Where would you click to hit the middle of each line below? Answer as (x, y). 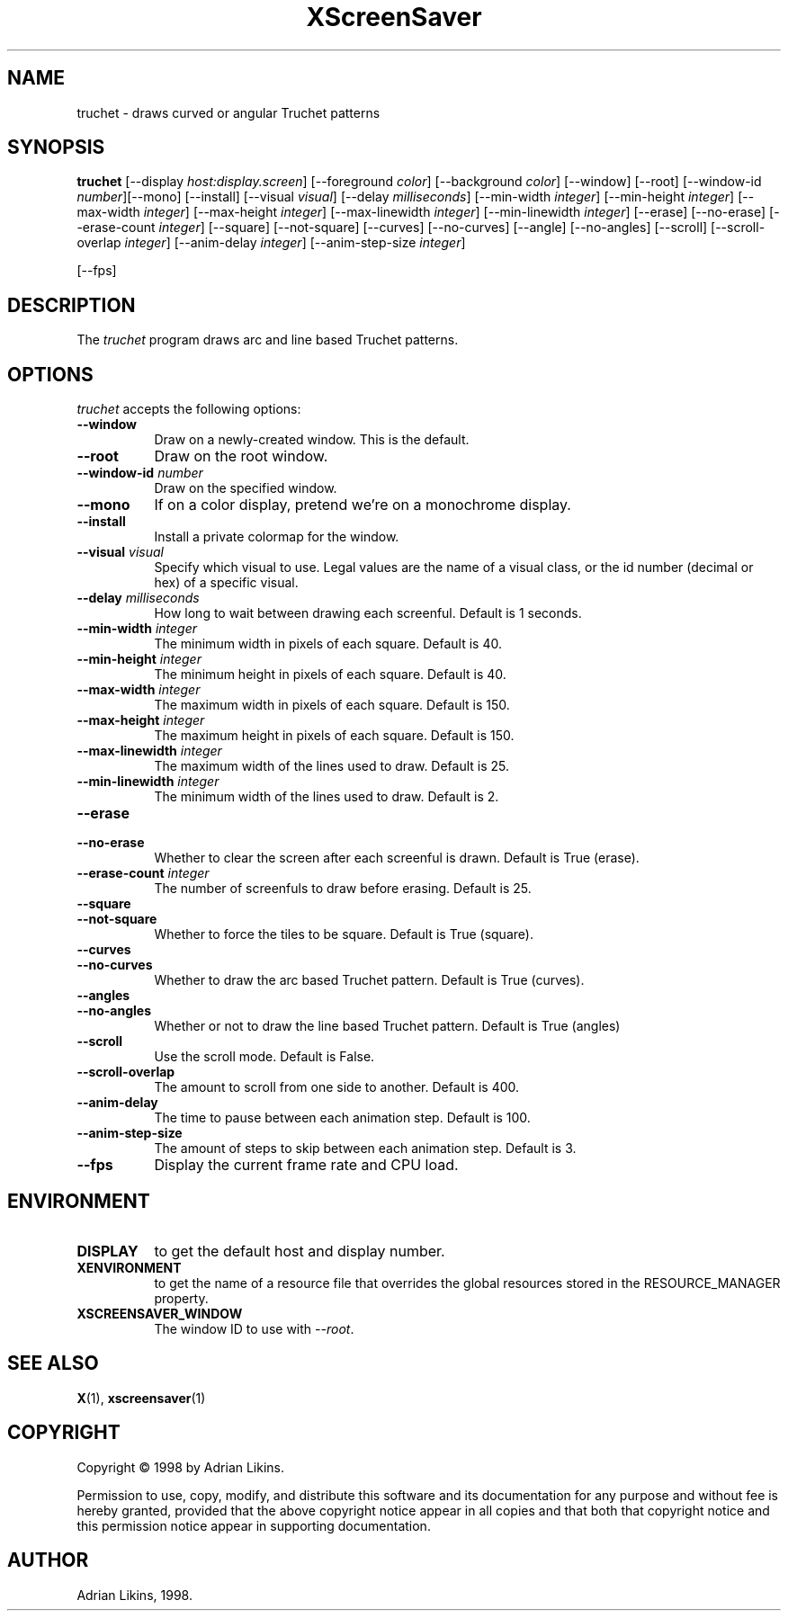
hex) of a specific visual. (226, 583)
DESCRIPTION (72, 305)
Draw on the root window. (241, 456)
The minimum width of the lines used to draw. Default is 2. (327, 797)
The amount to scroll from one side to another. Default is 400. (337, 1087)
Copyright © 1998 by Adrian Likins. (181, 1467)
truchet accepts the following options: (189, 409)
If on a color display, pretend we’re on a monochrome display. (363, 505)
